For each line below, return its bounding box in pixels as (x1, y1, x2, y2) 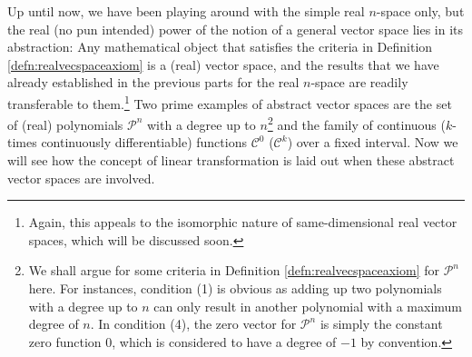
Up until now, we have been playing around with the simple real (7, 2, 365, 20)
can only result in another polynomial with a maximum (153, 296, 463, 315)
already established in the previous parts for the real (7, 73, 300, 92)
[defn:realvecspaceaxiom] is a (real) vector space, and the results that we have (7, 55, 439, 74)
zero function (28, 332, 102, 351)
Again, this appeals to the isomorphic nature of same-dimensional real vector (28, 213, 457, 232)
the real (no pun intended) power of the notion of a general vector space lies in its (7, 19, 464, 38)
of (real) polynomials (7, 114, 123, 134)
